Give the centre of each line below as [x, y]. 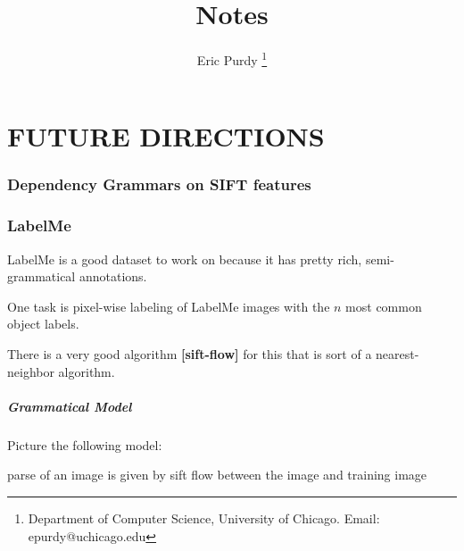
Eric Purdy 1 [232, 58]
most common [384, 306]
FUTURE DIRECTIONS [166, 136]
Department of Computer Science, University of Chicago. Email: [204, 518]
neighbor [31, 371]
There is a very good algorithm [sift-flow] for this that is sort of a [190, 354]
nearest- [398, 354]
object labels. [43, 324]
